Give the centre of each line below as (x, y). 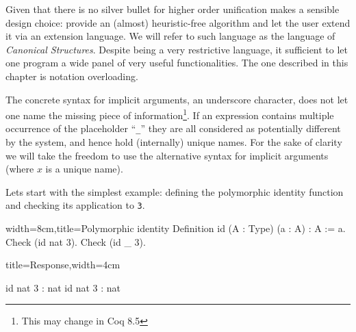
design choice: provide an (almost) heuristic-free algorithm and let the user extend (178, 22)
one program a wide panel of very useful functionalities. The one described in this (177, 63)
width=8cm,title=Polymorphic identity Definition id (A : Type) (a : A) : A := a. (176, 228)
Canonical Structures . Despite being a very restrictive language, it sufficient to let (177, 49)
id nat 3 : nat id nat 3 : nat (63, 287)
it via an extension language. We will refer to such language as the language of (170, 36)
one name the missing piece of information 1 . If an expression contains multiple (170, 114)
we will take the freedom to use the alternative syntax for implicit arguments (167, 155)
